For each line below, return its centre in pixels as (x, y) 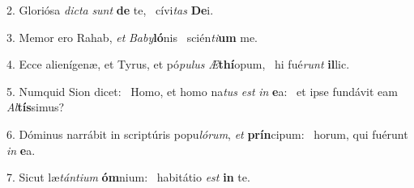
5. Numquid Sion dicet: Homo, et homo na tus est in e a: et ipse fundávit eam (202, 91)
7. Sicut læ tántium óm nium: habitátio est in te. (128, 177)
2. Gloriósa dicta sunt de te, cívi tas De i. (110, 10)
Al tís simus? (36, 107)
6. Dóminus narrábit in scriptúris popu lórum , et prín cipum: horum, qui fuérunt (207, 134)
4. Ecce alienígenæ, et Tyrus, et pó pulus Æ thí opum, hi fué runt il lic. (178, 64)
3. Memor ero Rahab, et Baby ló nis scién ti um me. (132, 37)
